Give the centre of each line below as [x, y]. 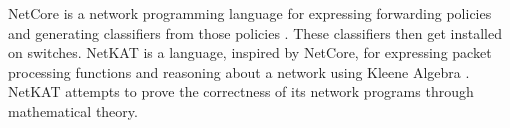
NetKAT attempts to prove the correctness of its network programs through [241, 91]
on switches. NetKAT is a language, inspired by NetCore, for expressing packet [250, 52]
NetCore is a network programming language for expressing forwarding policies [250, 13]
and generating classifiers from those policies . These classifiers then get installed [255, 32]
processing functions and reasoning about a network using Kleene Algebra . [239, 71]
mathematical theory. [73, 110]
